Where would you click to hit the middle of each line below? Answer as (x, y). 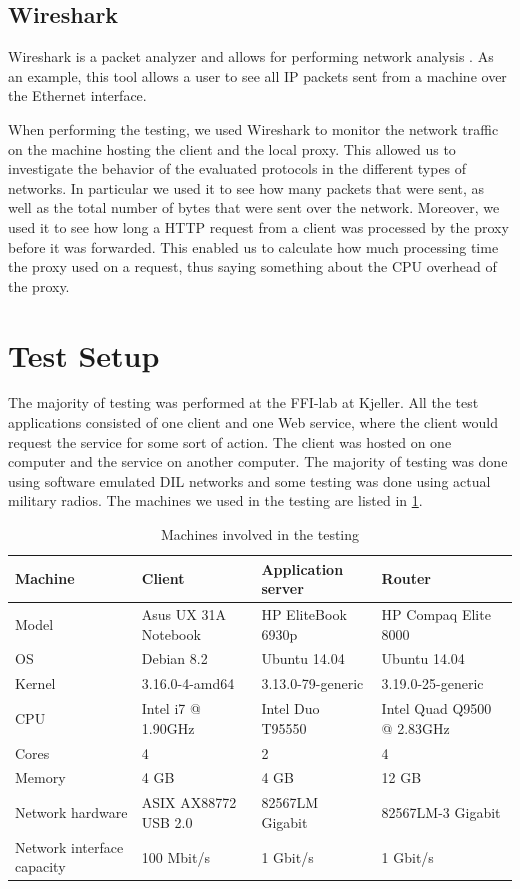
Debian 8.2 (174, 658)
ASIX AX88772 (189, 802)
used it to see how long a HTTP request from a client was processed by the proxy (258, 226)
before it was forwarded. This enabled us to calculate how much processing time (253, 246)
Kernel (35, 683)
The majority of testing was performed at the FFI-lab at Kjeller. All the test (243, 402)
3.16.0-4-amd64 (188, 683)
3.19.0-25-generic (432, 683)
